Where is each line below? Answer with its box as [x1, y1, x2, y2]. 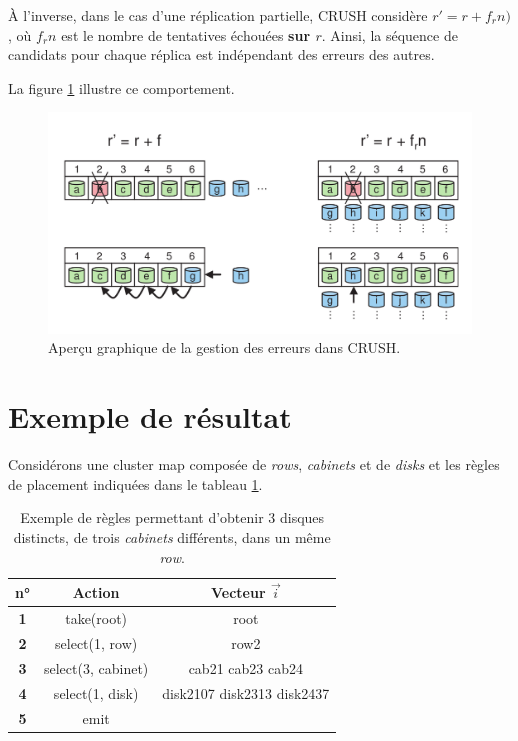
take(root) [65, 608, 128, 629]
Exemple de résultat [8, 396, 292, 437]
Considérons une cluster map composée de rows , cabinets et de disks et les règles [8, 454, 500, 475]
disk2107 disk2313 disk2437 [162, 682, 330, 703]
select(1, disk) [53, 682, 139, 703]
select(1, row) [55, 633, 138, 654]
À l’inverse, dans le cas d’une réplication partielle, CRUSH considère [8, 5, 428, 25]
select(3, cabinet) [43, 657, 149, 678]
